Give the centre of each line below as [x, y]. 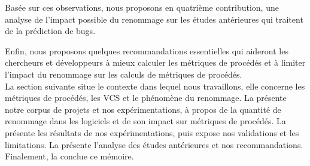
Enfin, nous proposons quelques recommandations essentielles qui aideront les [147, 50]
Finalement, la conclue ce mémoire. [69, 156]
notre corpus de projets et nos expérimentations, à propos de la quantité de [143, 109]
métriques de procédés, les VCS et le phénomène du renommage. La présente [146, 98]
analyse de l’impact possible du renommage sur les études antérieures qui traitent [154, 19]
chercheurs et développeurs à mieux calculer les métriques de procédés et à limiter [155, 62]
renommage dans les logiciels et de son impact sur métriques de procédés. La [145, 121]
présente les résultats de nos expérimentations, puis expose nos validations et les [152, 132]
